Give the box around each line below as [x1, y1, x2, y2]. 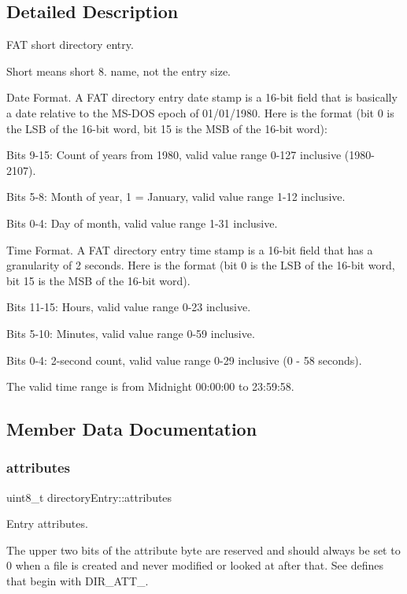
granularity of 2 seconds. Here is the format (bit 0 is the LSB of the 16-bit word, [6, 257, 395, 273]
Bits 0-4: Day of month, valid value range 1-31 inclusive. [6, 214, 278, 231]
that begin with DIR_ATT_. [6, 573, 149, 589]
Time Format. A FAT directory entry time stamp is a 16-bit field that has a [6, 241, 373, 258]
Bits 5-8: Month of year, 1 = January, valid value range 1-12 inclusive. [6, 188, 346, 205]
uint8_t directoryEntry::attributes [6, 488, 172, 505]
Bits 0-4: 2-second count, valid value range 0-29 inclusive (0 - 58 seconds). [6, 351, 362, 368]
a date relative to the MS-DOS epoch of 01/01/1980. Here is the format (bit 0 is [6, 104, 394, 121]
